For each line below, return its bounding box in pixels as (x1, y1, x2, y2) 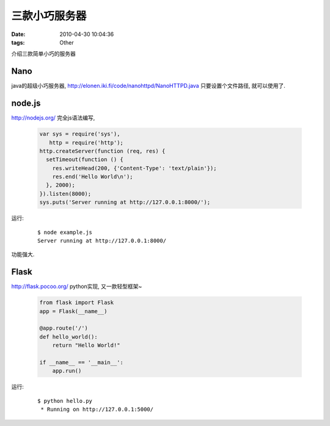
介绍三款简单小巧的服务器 (11, 50, 76, 57)
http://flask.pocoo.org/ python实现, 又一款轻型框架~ (11, 283, 142, 290)
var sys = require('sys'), (39, 131, 120, 137)
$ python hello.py (37, 397, 93, 404)
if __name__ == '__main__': (39, 359, 123, 366)
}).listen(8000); (39, 190, 92, 197)
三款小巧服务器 (11, 9, 87, 23)
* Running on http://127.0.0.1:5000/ (40, 406, 154, 413)
